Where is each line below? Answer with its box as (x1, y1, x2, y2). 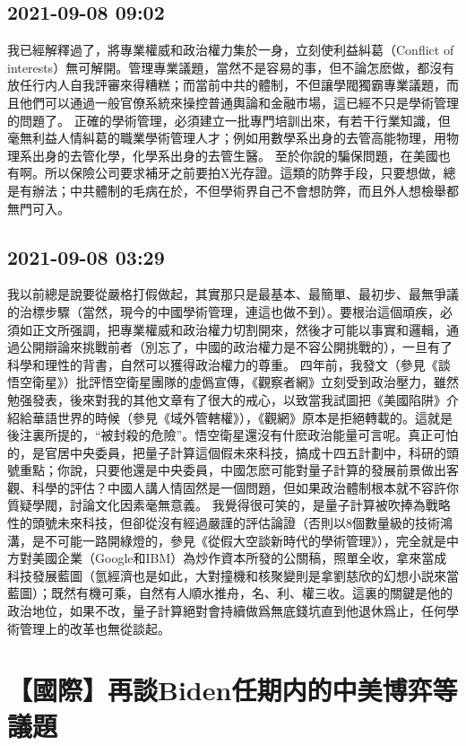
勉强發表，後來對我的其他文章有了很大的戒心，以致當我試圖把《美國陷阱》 (7, 390, 446, 408)
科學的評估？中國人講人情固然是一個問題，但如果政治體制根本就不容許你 (31, 478, 459, 496)
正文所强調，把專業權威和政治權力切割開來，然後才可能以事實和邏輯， (31, 320, 446, 338)
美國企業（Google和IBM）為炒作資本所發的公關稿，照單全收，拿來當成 (31, 549, 447, 567)
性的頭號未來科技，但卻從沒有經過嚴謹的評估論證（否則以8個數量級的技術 (7, 513, 440, 532)
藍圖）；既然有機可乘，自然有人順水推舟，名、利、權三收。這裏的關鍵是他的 (7, 584, 453, 602)
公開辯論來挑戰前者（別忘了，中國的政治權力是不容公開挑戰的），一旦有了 (19, 338, 453, 356)
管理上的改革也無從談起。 (19, 619, 170, 637)
